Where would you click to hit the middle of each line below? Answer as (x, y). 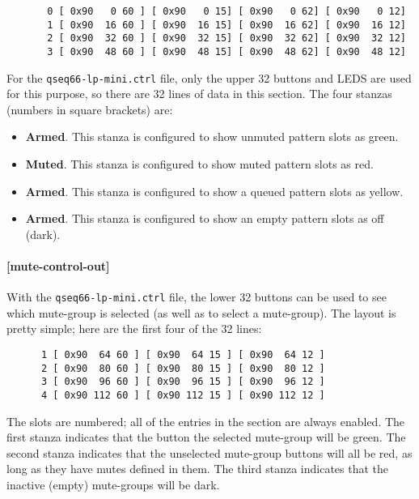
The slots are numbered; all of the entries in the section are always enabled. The (206, 421)
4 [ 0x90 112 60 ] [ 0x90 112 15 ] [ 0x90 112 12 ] (183, 396)
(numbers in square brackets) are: (90, 109)
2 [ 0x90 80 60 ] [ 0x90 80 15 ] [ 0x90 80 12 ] (183, 368)
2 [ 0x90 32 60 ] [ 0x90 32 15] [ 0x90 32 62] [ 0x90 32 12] (226, 38)
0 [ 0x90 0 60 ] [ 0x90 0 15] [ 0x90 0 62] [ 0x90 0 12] (226, 11)
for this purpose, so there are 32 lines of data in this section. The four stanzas (199, 94)
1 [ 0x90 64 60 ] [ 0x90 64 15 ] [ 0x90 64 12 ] (183, 355)
